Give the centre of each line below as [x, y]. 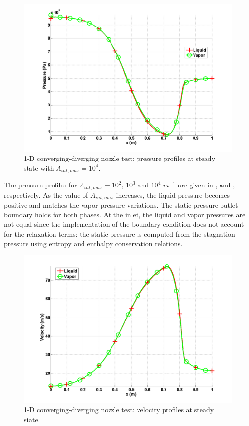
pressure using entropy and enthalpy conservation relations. [93, 243]
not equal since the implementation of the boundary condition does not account [124, 224]
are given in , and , [207, 185]
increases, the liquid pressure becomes [173, 195]
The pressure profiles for [41, 185]
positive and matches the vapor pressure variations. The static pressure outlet [121, 205]
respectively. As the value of [46, 195]
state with [39, 168]
